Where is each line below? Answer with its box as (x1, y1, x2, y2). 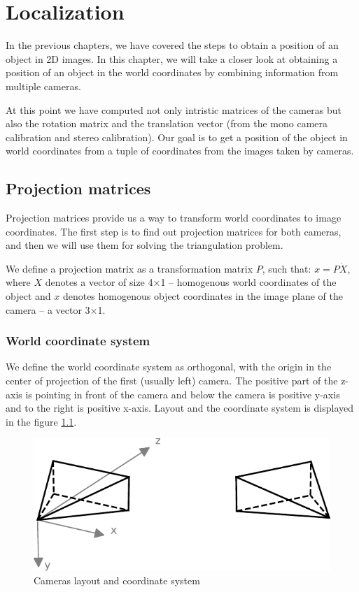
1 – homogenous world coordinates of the (160, 275, 337, 289)
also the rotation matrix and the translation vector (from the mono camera (6, 116, 328, 131)
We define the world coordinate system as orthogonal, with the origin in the (6, 359, 332, 374)
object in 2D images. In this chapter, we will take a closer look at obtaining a (6, 51, 338, 66)
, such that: (262, 261, 311, 275)
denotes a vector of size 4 (45, 275, 153, 289)
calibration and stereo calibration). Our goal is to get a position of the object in (6, 129, 348, 144)
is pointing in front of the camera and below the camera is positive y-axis (25, 387, 340, 401)
